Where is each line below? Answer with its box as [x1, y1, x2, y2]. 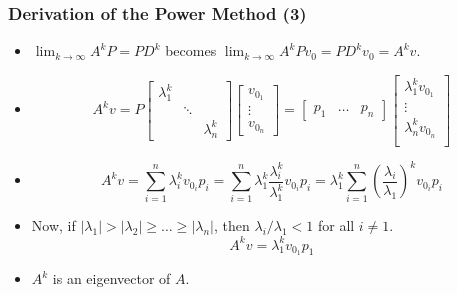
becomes [165, 40, 217, 61]
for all [317, 215, 355, 236]
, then [214, 215, 250, 236]
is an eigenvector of [52, 268, 171, 289]
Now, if [31, 215, 76, 236]
